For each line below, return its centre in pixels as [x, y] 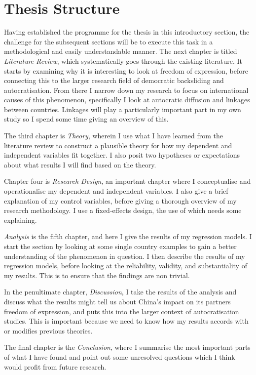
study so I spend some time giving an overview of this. [86, 119]
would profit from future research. [55, 366]
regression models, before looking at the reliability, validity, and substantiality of [126, 266]
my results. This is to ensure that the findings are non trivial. [97, 275]
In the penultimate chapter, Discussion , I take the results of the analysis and [120, 292]
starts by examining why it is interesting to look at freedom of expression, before [126, 70]
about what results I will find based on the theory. [80, 164]
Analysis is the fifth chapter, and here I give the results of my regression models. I [128, 236]
